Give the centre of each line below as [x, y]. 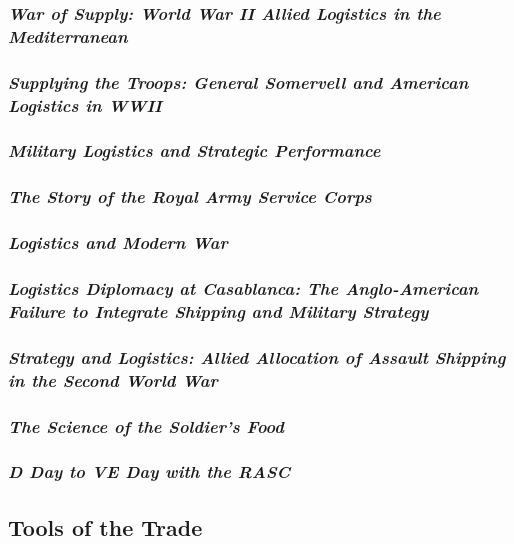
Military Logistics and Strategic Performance [194, 150]
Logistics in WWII [85, 104]
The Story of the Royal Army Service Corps [190, 196]
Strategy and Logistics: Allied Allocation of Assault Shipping [257, 356]
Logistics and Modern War [118, 242]
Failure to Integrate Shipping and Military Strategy [218, 310]
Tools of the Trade [105, 526]
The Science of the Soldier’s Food [146, 425]
